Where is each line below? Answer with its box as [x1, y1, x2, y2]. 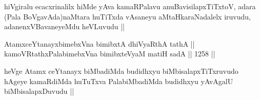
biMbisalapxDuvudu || [4, 86, 74, 96]
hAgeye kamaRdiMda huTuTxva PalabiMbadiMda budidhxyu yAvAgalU [4, 75, 233, 86]
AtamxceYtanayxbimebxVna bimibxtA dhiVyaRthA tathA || [4, 38, 195, 49]
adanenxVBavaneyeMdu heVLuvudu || [4, 21, 125, 32]
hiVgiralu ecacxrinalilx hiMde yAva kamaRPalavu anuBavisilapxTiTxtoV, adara [4, 1, 256, 11]
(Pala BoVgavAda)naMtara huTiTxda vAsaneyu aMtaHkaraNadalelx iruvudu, [4, 11, 251, 22]
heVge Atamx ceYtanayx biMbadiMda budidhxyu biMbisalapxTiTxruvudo [4, 65, 238, 76]
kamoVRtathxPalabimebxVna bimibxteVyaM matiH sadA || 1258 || [4, 48, 215, 59]
